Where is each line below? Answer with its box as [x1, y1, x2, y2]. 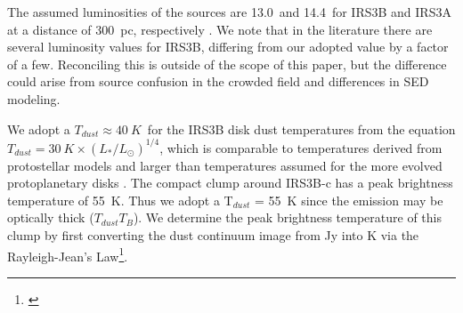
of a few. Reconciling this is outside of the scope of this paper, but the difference [7, 54, 447, 73]
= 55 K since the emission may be [255, 190, 443, 209]
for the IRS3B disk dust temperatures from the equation [147, 119, 456, 138]
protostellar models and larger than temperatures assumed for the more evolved [7, 156, 443, 174]
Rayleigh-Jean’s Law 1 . [7, 244, 128, 265]
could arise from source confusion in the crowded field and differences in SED [7, 72, 429, 91]
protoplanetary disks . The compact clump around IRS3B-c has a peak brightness [7, 173, 453, 192]
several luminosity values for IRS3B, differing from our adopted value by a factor [7, 37, 449, 56]
